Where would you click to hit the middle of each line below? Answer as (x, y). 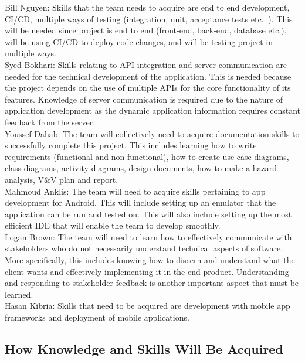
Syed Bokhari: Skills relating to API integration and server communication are (146, 64)
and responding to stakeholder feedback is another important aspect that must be (152, 283)
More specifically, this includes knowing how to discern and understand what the (150, 260)
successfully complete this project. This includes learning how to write (131, 145)
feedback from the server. (50, 122)
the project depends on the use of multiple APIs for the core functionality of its (148, 88)
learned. (19, 294)
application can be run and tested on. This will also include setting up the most (148, 214)
